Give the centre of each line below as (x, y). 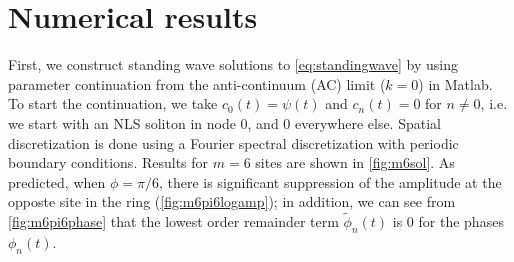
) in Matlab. (455, 83)
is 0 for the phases (448, 221)
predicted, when (57, 181)
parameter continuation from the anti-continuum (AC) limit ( (197, 83)
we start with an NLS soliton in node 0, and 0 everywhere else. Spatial (224, 122)
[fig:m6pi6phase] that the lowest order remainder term (173, 221)
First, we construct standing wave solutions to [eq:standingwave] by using (233, 64)
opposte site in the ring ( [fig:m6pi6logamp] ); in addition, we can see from (232, 201)
